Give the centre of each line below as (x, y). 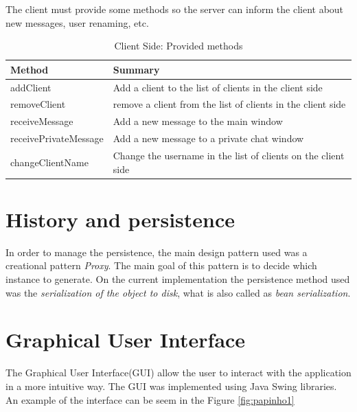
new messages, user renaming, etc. (77, 22)
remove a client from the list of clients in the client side (229, 104)
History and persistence (120, 219)
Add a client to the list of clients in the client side (218, 87)
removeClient (38, 104)
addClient (31, 87)
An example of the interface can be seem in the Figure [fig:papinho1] (150, 399)
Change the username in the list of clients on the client (229, 155)
